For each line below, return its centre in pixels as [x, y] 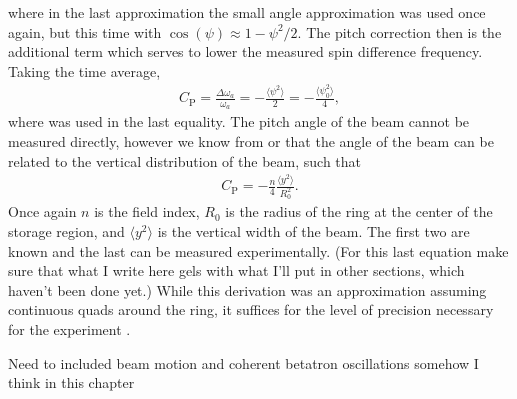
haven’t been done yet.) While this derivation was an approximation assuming [247, 289]
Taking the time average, [84, 70]
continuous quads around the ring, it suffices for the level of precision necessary [251, 309]
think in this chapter [71, 382]
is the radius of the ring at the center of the [359, 211]
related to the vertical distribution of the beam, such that [185, 160]
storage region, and [66, 231]
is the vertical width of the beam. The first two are [313, 231]
